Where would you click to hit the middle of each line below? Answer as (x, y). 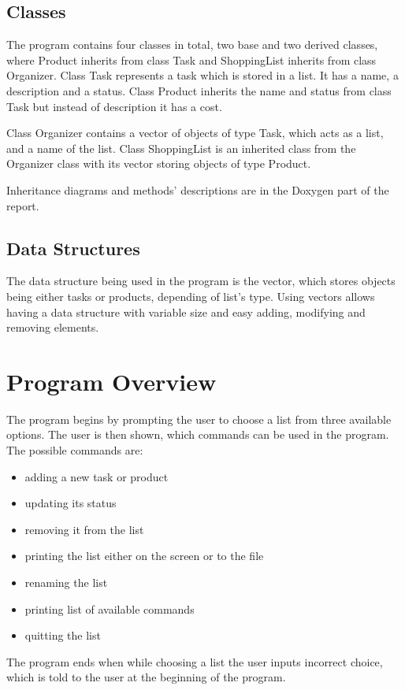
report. (23, 205)
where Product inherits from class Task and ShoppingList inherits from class (191, 59)
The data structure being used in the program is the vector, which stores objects (201, 281)
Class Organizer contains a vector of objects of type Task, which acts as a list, (195, 133)
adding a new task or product (97, 476)
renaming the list (66, 582)
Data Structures (73, 248)
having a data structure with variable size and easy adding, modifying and (186, 312)
